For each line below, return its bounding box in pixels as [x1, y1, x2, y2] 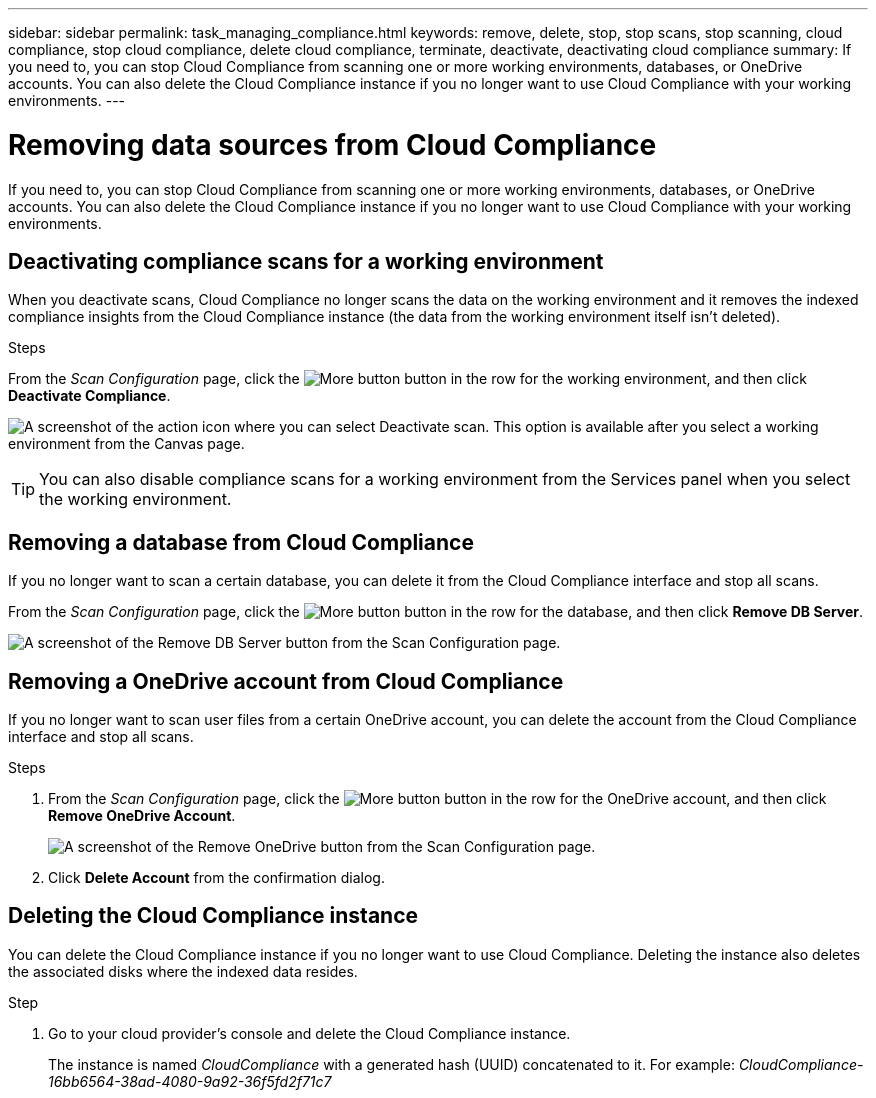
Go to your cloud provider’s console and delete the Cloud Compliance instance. [48, 1024, 571, 1042]
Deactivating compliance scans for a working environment [8, 248, 604, 274]
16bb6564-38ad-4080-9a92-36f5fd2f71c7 [48, 1072, 332, 1090]
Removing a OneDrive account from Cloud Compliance [8, 668, 564, 694]
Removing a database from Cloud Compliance [8, 529, 474, 555]
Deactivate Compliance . [8, 387, 171, 405]
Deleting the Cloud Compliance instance [8, 903, 419, 929]
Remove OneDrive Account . [48, 807, 236, 825]
